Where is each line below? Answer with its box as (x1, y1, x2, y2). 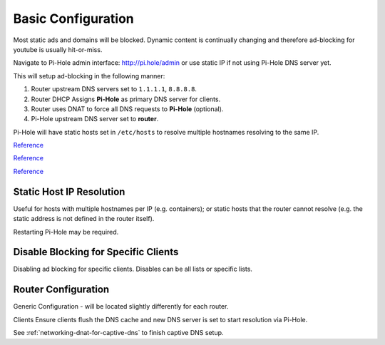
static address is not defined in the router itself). (13, 215, 155, 223)
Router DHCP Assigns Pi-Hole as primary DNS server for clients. (31, 95, 221, 103)
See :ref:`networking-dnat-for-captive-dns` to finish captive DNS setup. (13, 329, 224, 337)
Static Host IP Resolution (13, 185, 125, 197)
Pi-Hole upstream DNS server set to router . (31, 115, 159, 123)
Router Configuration (13, 284, 110, 296)
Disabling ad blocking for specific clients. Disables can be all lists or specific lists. (13, 264, 253, 274)
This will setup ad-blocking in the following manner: (13, 71, 165, 80)
